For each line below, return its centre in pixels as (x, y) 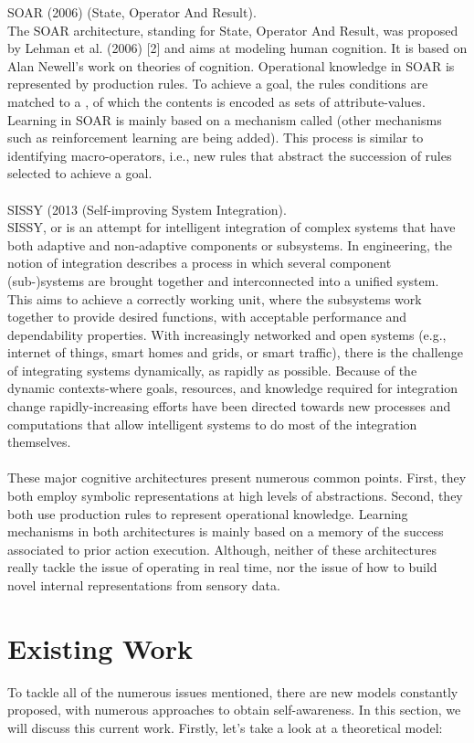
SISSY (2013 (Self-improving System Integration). (147, 209)
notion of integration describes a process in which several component (200, 263)
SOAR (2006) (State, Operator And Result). (132, 12)
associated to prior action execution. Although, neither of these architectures (222, 549)
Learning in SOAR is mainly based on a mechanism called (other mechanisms (225, 119)
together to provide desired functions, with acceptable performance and (207, 317)
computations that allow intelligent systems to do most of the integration (212, 424)
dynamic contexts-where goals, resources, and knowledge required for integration (232, 388)
